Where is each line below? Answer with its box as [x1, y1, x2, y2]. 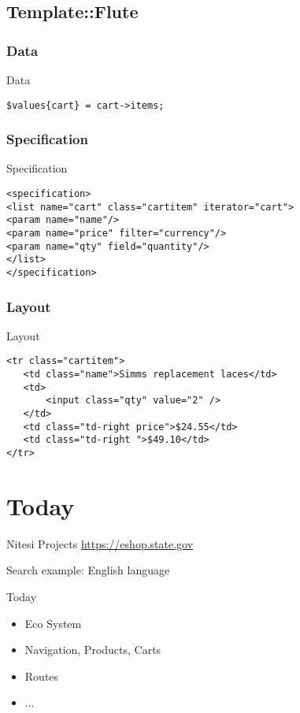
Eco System [24, 615, 82, 631]
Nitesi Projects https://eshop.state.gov [6, 535, 194, 551]
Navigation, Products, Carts [24, 641, 161, 658]
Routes [24, 667, 59, 684]
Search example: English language [6, 562, 170, 578]
